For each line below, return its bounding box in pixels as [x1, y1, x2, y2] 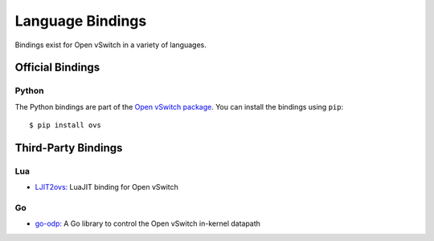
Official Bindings [14, 61, 100, 74]
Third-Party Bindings [14, 141, 123, 155]
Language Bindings [14, 12, 147, 30]
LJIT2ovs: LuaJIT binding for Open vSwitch [35, 183, 178, 192]
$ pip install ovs [29, 121, 102, 130]
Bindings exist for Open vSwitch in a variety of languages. [14, 40, 207, 50]
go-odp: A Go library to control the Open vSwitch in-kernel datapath [35, 219, 261, 228]
